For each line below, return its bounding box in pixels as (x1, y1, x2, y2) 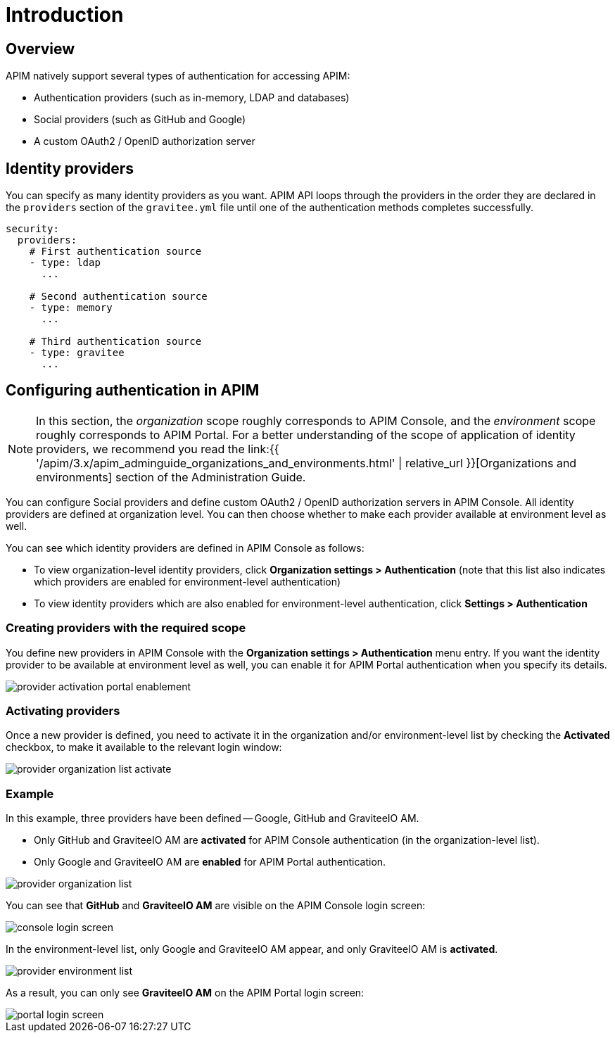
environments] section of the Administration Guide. (36, 469, 306, 484)
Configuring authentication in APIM (6, 381, 260, 400)
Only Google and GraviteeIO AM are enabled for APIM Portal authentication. (34, 856, 386, 868)
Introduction (6, 3, 124, 27)
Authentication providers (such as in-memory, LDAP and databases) (34, 91, 350, 104)
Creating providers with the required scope (6, 621, 246, 635)
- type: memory (29, 302, 113, 314)
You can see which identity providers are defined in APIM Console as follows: (6, 541, 364, 554)
